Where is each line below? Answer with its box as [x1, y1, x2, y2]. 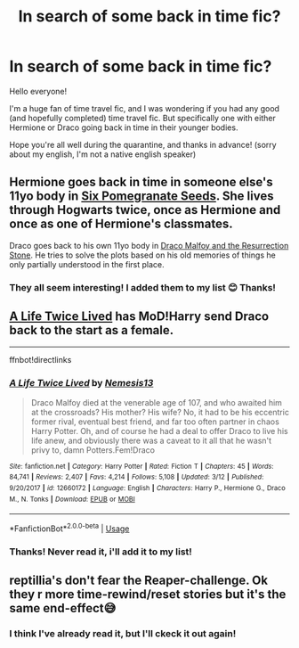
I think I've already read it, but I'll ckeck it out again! [9, 627, 237, 640]
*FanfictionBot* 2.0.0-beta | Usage [9, 521, 130, 534]
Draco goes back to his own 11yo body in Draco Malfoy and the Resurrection [9, 240, 289, 250]
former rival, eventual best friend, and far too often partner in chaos [30, 416, 280, 427]
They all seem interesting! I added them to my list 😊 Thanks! [9, 281, 276, 293]
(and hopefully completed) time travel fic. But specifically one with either [9, 112, 276, 123]
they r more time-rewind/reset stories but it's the [9, 586, 287, 603]
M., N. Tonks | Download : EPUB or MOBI [9, 495, 135, 504]
